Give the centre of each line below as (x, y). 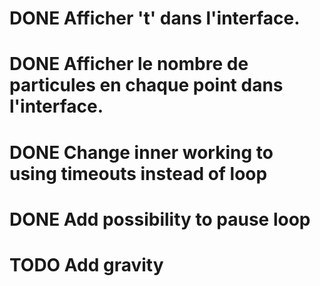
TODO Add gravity (86, 264)
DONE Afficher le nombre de (129, 64)
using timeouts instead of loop (138, 173)
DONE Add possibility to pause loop (160, 219)
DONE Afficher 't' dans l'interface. (155, 18)
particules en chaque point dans (146, 85)
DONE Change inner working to (141, 152)
